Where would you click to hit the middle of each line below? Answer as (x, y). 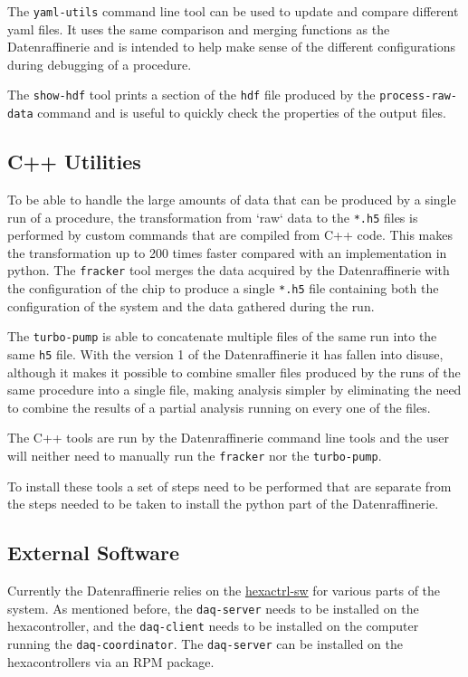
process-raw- (419, 96)
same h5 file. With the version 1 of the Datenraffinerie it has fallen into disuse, (225, 353)
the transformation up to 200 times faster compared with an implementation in (227, 252)
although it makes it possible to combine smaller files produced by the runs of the (234, 372)
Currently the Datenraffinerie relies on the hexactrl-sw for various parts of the (224, 591)
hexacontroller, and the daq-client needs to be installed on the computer (213, 626)
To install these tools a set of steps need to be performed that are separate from (229, 486)
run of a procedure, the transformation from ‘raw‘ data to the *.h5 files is (213, 217)
